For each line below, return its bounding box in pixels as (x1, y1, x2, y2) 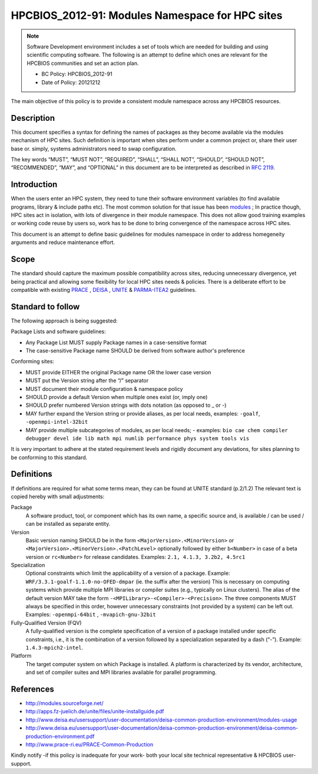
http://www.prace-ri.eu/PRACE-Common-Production (25, 741, 153, 748)
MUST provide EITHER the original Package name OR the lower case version (25, 368, 211, 376)
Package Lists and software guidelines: (11, 328, 106, 335)
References (11, 684, 54, 694)
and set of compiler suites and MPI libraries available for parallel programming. (25, 669, 217, 676)
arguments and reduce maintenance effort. (11, 239, 115, 246)
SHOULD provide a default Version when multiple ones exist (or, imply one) (25, 393, 208, 400)
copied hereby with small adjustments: (11, 493, 105, 500)
